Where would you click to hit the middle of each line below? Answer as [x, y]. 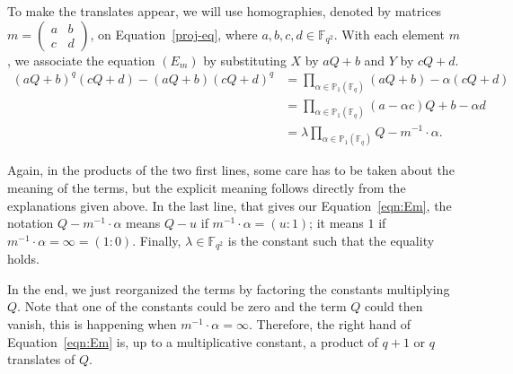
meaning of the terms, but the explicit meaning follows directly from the [207, 188]
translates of [41, 359]
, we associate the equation [81, 60]
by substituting [245, 60]
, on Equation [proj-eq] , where [174, 34]
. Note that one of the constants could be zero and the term [182, 306]
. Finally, [157, 240]
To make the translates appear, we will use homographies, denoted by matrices [225, 11]
